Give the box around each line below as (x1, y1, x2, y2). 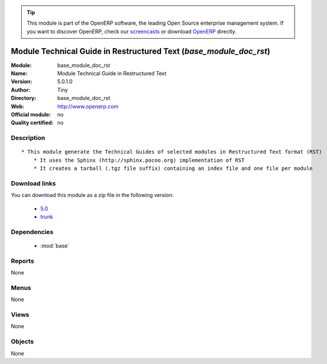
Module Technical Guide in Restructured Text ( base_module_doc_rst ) (11, 46, 271, 56)
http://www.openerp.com (57, 103, 119, 110)
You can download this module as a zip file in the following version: (11, 192, 174, 199)
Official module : (11, 111, 51, 118)
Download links (11, 179, 56, 188)
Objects (11, 338, 34, 346)
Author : (11, 86, 31, 93)
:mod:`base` (40, 242, 70, 249)
